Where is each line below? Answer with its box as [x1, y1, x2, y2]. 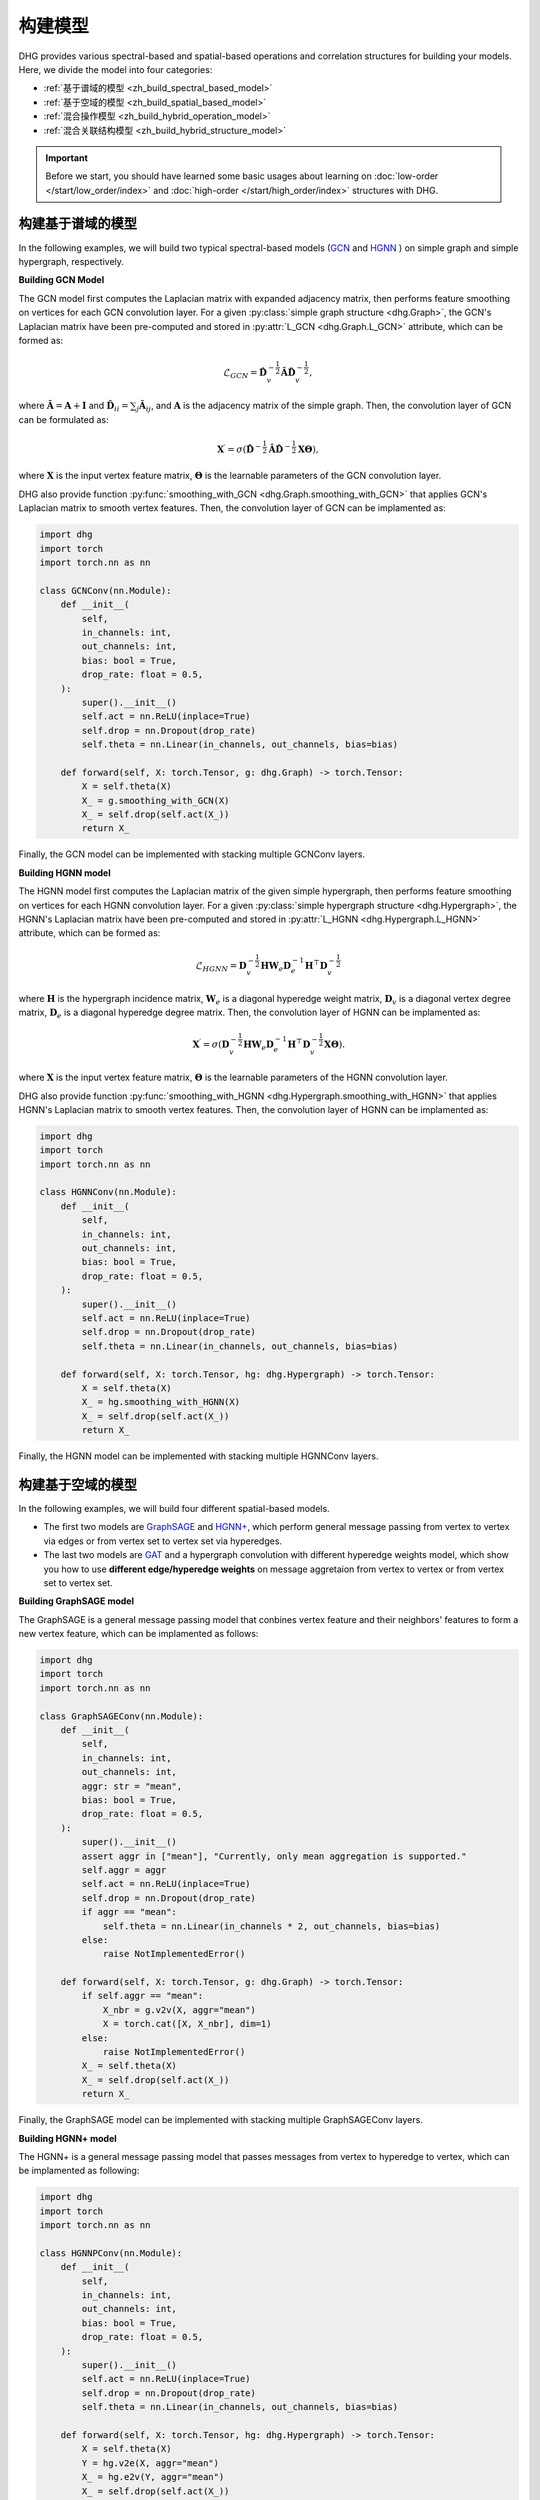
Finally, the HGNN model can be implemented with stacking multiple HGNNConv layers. [18, 1450, 379, 1462]
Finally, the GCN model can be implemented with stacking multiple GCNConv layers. [18, 848, 365, 860]
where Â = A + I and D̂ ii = [18, 400, 129, 414]
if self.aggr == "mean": [81, 1990, 204, 2002]
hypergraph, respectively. [18, 255, 125, 267]
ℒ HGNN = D [195, 960, 247, 974]
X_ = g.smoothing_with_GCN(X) [81, 795, 230, 806]
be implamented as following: [18, 2165, 140, 2177]
